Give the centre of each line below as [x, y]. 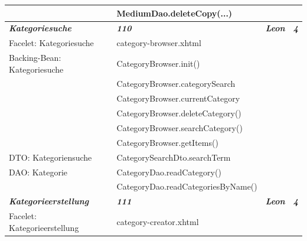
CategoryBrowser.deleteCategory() [179, 113]
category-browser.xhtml [159, 43]
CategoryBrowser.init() [158, 63]
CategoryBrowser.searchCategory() [179, 128]
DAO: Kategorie [38, 172]
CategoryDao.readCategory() [169, 172]
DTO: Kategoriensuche [50, 157]
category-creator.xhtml [158, 221]
